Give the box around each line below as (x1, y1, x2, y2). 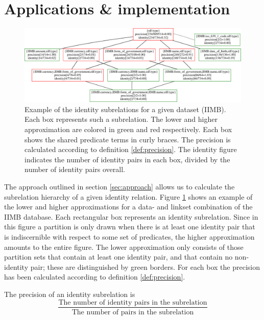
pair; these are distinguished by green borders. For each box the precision (30, 261, 260, 272)
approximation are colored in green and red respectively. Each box (25, 124, 232, 134)
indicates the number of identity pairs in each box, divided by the (25, 154, 230, 164)
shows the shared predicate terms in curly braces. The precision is (25, 134, 231, 144)
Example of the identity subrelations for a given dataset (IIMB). (25, 103, 226, 114)
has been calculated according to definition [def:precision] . (4, 271, 185, 282)
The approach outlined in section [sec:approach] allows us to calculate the (4, 181, 235, 191)
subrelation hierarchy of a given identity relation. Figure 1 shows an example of (4, 191, 253, 202)
